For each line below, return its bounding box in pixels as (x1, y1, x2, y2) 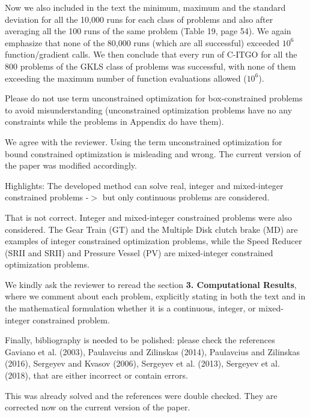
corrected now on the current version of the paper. (5, 401, 190, 413)
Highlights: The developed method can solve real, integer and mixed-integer (5, 179, 284, 191)
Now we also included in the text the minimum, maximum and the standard (5, 1, 286, 13)
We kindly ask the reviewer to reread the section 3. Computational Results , (5, 278, 297, 290)
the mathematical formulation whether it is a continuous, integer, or (5, 302, 256, 314)
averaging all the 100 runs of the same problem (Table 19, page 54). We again (5, 25, 291, 37)
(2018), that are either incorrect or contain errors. (5, 369, 188, 382)
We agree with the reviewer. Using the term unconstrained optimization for (5, 135, 282, 148)
